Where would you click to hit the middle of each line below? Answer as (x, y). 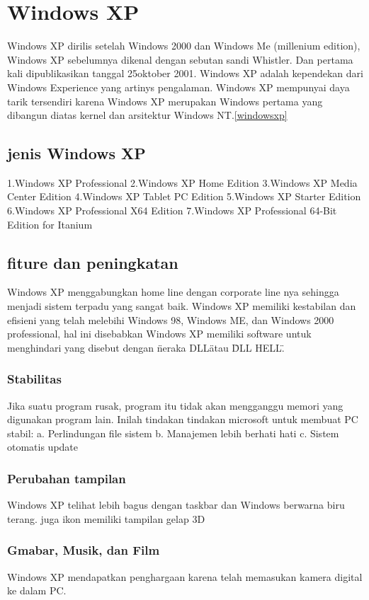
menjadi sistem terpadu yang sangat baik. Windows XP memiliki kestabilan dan (182, 306)
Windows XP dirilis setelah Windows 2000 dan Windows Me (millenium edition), (184, 46)
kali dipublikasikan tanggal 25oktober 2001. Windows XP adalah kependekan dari (185, 73)
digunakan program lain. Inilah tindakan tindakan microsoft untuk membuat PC (183, 419)
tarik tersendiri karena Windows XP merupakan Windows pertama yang (165, 101)
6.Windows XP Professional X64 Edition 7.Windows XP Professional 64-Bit (172, 210)
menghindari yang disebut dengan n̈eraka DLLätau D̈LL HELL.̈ (146, 347)
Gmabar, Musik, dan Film (84, 550)
